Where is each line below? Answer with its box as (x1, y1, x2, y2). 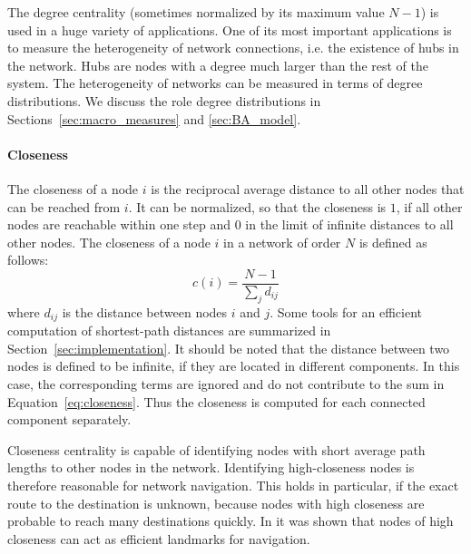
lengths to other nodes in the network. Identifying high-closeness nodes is (7, 458, 415, 477)
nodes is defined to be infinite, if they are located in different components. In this (7, 356, 460, 375)
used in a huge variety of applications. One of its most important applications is (7, 20, 452, 39)
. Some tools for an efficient (270, 302, 422, 321)
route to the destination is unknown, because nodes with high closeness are (7, 493, 425, 512)
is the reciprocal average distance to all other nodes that (151, 179, 465, 198)
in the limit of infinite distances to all (245, 215, 454, 234)
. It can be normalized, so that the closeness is (128, 197, 387, 216)
